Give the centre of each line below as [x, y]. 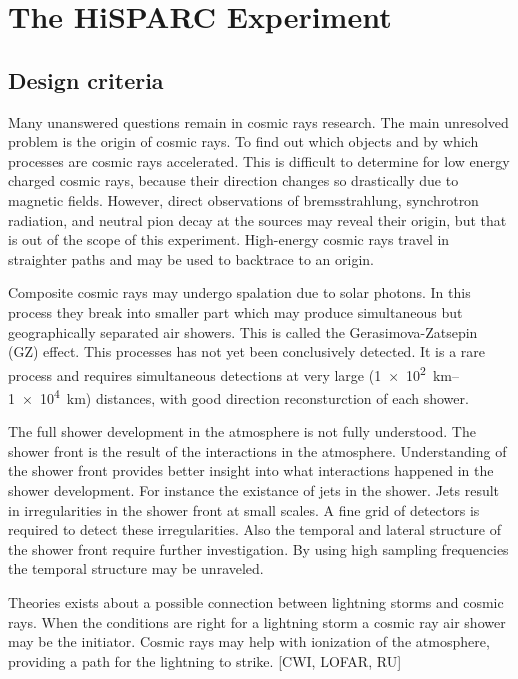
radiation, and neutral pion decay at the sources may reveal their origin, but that [257, 219]
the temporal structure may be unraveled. [136, 568]
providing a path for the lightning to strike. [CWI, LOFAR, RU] [205, 660]
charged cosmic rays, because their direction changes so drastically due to [233, 180]
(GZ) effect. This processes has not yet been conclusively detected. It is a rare [247, 351]
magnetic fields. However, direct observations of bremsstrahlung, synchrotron [243, 199]
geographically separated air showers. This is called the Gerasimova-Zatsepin [243, 331]
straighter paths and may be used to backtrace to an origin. [191, 258]
